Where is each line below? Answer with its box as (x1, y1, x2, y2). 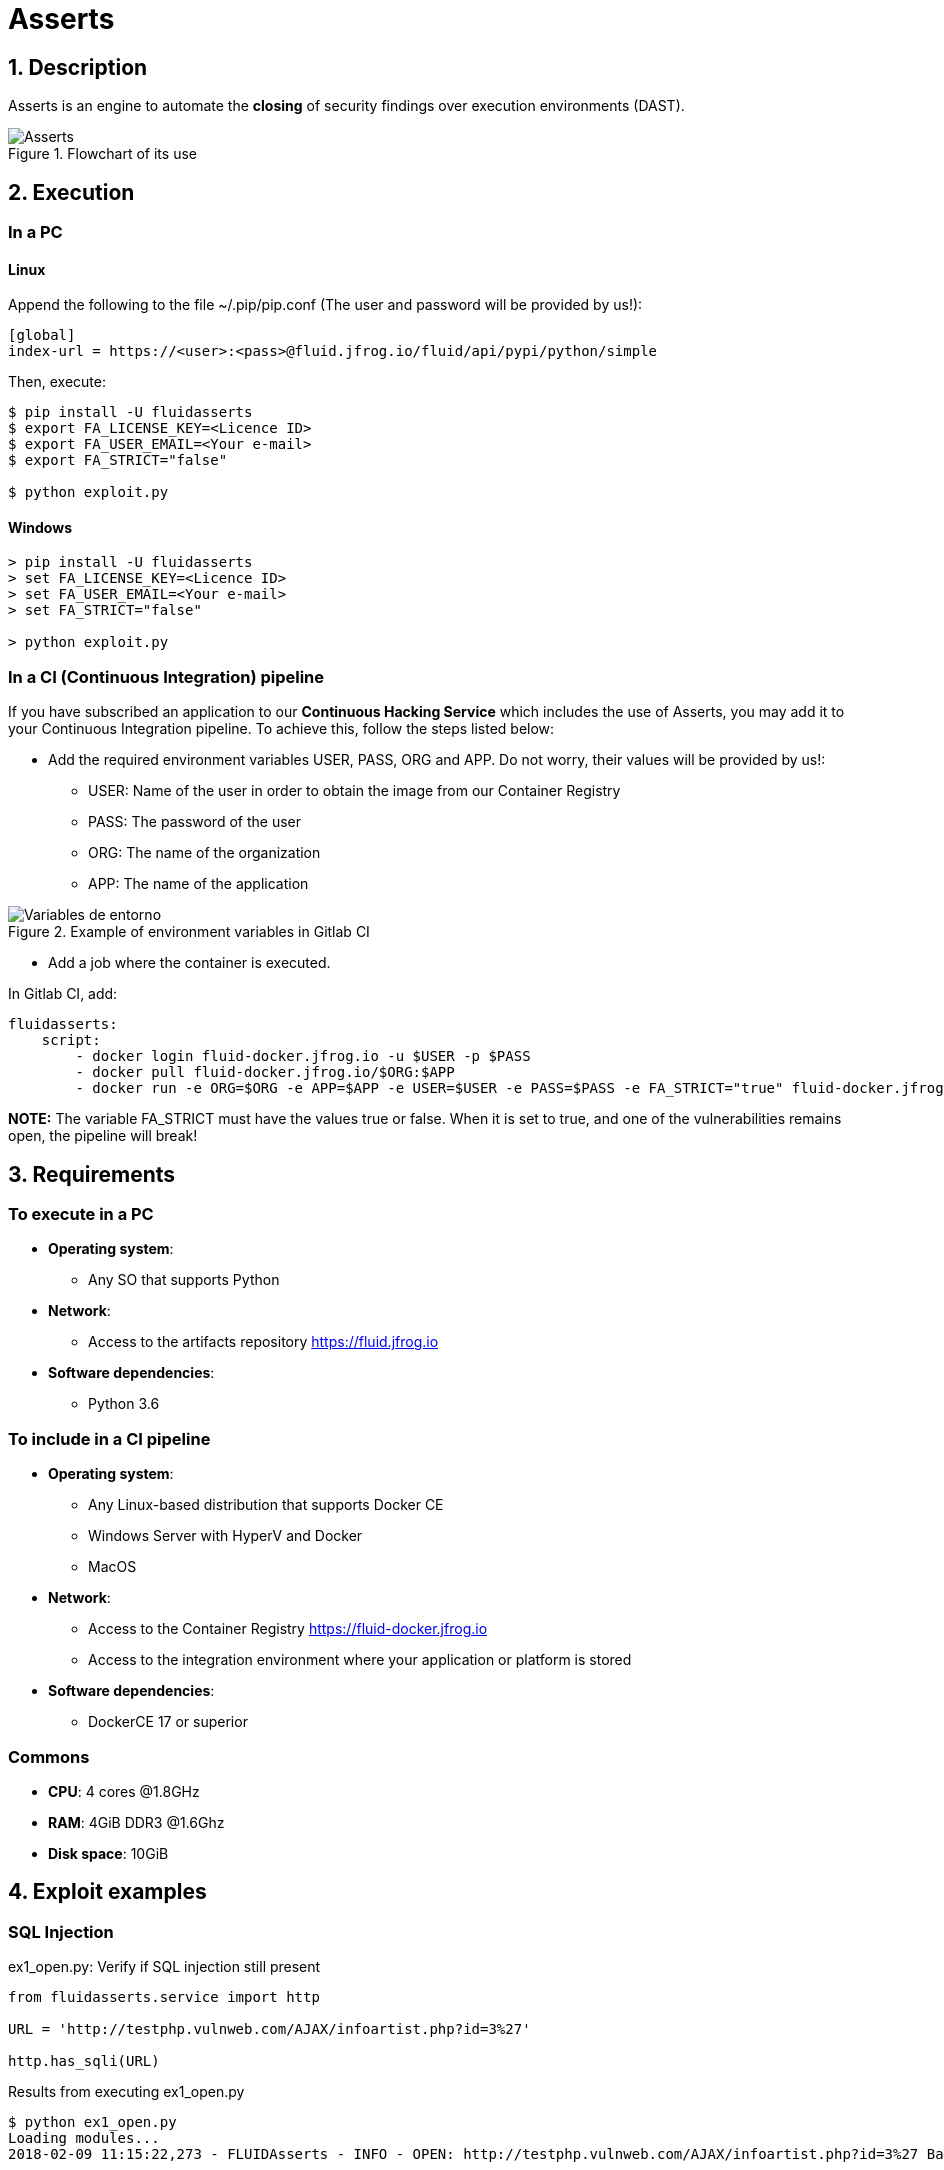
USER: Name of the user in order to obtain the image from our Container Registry (88, 782, 621, 800)
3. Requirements (8, 1161, 176, 1187)
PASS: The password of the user (88, 813, 301, 831)
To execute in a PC (8, 1204, 154, 1225)
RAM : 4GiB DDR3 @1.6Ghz (48, 1813, 225, 1831)
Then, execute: (8, 373, 106, 391)
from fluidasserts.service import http (8, 1989, 320, 2006)
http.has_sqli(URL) (8, 2053, 160, 2070)
